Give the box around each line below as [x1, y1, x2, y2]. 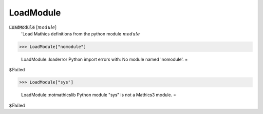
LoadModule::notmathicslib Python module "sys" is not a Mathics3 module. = [21, 92, 176, 98]
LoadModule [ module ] [9, 24, 57, 30]
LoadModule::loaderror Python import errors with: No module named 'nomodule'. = [21, 56, 188, 62]
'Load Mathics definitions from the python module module [21, 31, 140, 36]
